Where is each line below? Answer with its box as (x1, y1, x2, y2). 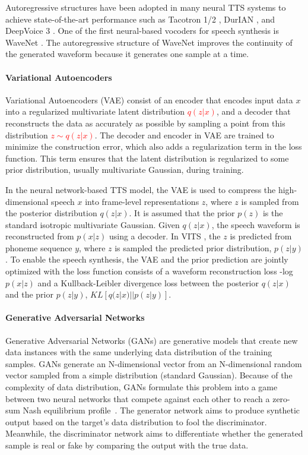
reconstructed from (5, 230, 74, 242)
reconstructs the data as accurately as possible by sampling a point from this (5, 116, 285, 129)
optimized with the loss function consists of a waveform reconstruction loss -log (5, 265, 293, 277)
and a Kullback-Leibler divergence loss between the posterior (37, 276, 259, 289)
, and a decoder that (216, 105, 291, 118)
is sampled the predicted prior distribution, (115, 241, 272, 254)
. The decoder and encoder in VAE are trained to (94, 128, 274, 141)
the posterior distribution (5, 207, 97, 219)
